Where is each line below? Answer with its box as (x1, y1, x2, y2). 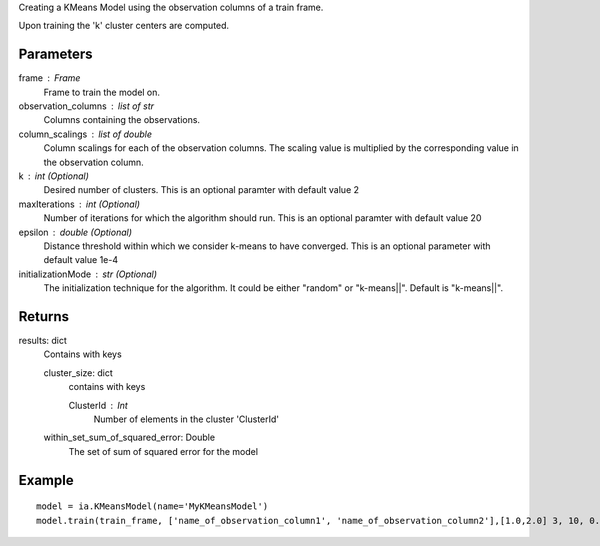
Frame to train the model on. (43, 86, 160, 98)
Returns (18, 308, 70, 325)
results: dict (18, 335, 67, 347)
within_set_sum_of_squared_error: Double (43, 431, 215, 444)
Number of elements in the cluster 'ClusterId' (93, 413, 280, 425)
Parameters (18, 46, 93, 63)
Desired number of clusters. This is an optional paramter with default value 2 (43, 184, 360, 196)
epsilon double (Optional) (18, 226, 133, 238)
